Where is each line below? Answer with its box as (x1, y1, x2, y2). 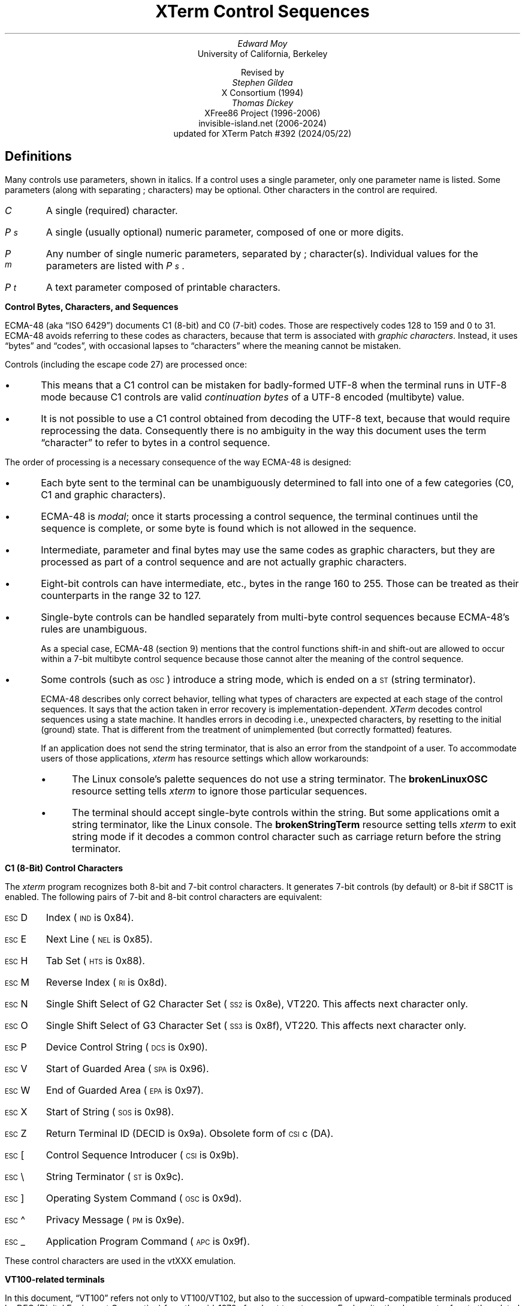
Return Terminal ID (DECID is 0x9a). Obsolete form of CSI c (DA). (46, 1127, 334, 1139)
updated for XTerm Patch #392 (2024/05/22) (173, 128, 352, 139)
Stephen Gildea (232, 77, 293, 88)
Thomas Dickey (231, 97, 294, 108)
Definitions (5, 149, 72, 164)
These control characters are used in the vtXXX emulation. (5, 1255, 236, 1266)
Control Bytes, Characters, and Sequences (5, 301, 179, 312)
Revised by (240, 67, 285, 77)
